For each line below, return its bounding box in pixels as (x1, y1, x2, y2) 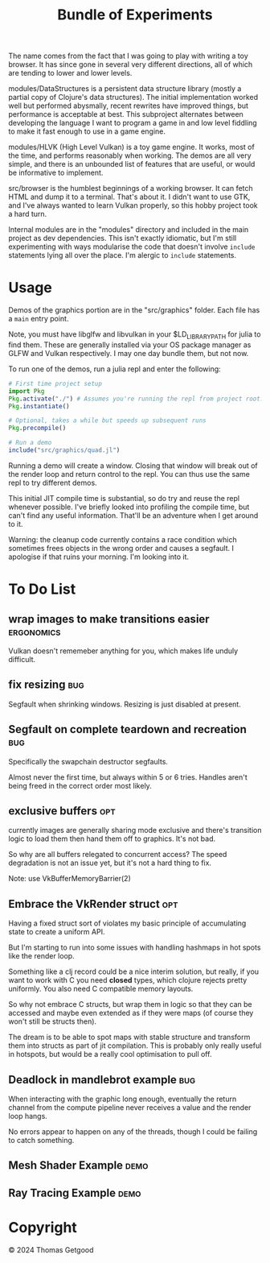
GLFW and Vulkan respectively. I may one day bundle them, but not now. (8, 348, 249, 358)
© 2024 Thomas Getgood (8, 1244, 94, 1254)
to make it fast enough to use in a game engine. (8, 126, 166, 136)
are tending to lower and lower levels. (8, 68, 133, 78)
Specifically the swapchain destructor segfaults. (8, 756, 169, 766)
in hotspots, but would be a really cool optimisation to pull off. (8, 1050, 212, 1059)
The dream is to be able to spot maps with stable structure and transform (8, 1033, 251, 1042)
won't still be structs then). (8, 1017, 97, 1026)
